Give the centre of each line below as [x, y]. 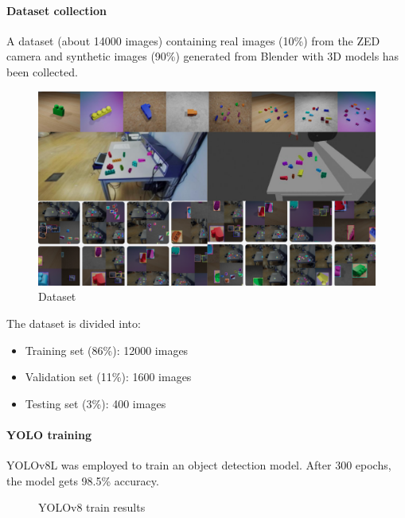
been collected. [42, 71]
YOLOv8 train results [92, 507]
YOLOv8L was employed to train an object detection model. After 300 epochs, [199, 465]
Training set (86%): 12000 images [107, 350]
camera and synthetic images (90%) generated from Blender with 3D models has [203, 56]
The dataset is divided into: [74, 323]
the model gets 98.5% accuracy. [83, 480]
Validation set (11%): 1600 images [108, 377]
